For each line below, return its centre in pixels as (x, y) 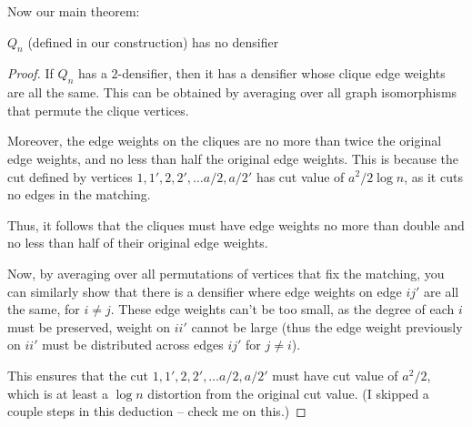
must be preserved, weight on (89, 326)
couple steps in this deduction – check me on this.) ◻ (157, 411)
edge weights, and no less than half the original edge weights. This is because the (233, 158)
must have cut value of (335, 375)
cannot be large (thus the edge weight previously (327, 326)
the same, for (44, 309)
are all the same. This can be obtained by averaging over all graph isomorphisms (232, 92)
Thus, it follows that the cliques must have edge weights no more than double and (236, 224)
